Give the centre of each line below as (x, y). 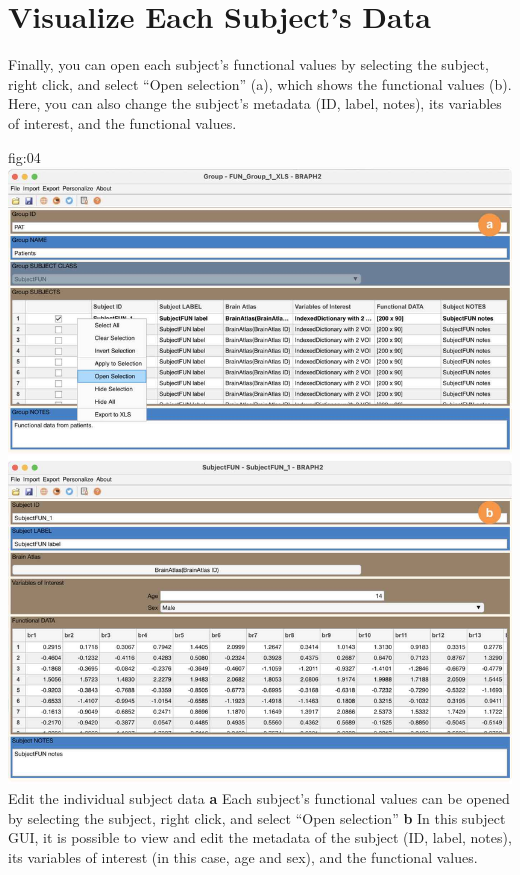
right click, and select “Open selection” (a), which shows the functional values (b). (260, 83)
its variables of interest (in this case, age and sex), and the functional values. (243, 856)
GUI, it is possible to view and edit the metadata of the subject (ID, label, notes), (260, 837)
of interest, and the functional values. (122, 122)
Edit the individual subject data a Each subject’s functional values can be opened (259, 798)
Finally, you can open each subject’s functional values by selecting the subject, (248, 64)
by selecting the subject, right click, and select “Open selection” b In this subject (257, 817)
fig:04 (24, 156)
